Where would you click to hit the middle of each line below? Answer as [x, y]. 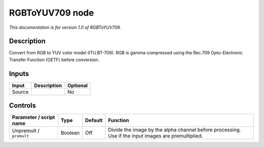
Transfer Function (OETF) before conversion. [54, 60]
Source [20, 92]
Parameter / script [33, 117]
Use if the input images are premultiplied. [155, 136]
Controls [22, 106]
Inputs [19, 73]
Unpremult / [26, 130]
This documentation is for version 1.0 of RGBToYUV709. [65, 27]
